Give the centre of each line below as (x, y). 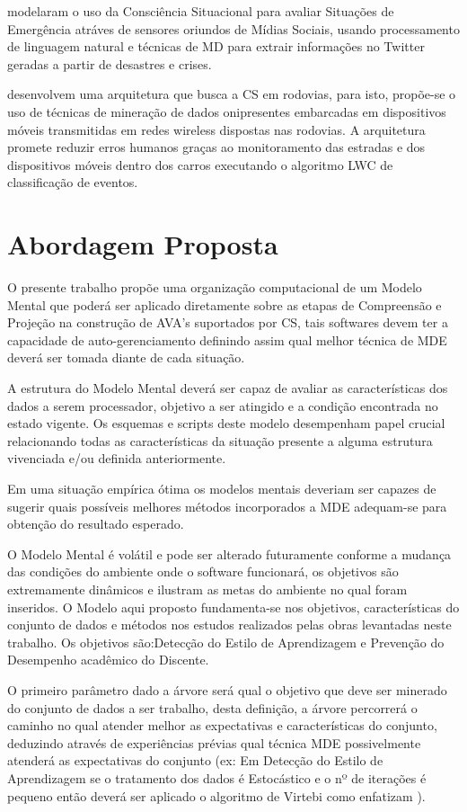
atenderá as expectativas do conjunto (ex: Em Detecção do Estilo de (195, 760)
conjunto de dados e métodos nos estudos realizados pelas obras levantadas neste (229, 625)
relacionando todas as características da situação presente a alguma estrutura (220, 440)
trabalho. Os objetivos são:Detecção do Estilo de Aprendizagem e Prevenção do (226, 642)
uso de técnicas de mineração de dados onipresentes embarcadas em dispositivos (227, 111)
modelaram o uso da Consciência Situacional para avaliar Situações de (201, 11)
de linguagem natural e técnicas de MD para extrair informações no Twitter (216, 46)
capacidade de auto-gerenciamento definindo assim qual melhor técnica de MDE (227, 339)
